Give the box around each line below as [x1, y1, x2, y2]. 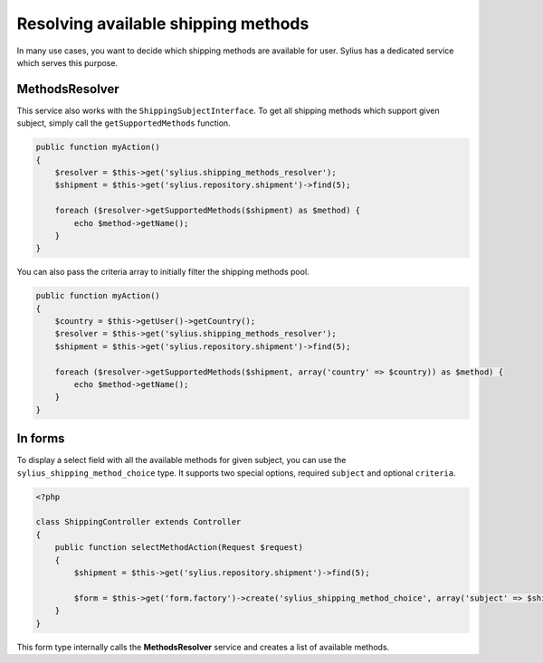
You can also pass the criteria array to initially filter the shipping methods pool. [16, 267, 310, 278]
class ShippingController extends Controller [35, 516, 242, 527]
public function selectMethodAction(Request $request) [54, 543, 303, 553]
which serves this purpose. [16, 57, 118, 68]
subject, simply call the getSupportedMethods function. [16, 118, 231, 128]
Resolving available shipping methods [16, 14, 310, 33]
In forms [16, 431, 65, 447]
